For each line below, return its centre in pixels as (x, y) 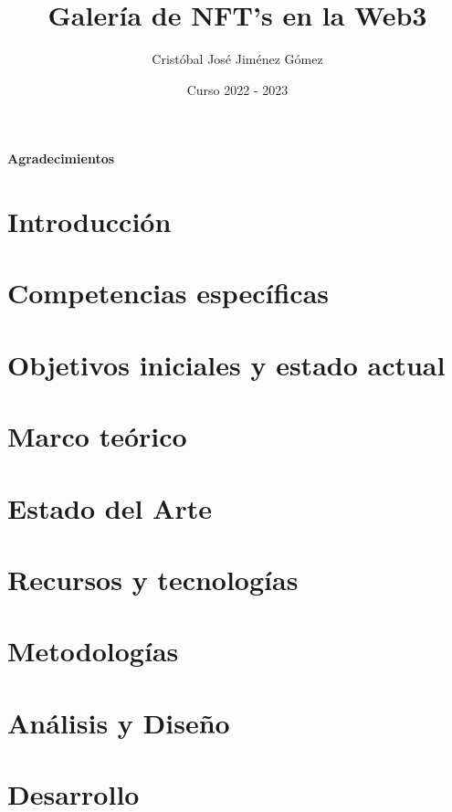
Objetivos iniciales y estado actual (226, 364)
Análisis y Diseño (119, 722)
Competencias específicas (168, 293)
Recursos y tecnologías (153, 579)
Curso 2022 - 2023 (237, 89)
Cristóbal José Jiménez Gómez (237, 59)
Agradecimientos (61, 158)
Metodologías (93, 651)
